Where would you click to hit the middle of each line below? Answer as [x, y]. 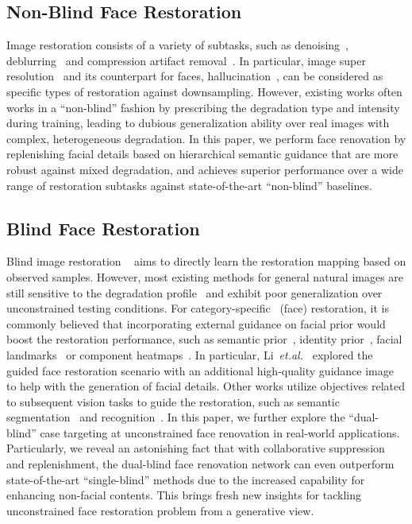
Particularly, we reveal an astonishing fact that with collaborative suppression [196, 448]
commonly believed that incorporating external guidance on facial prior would [196, 323]
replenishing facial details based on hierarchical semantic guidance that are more [202, 154]
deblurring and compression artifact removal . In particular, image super [186, 60]
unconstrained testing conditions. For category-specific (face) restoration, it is [198, 308]
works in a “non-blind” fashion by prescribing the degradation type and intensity [203, 107]
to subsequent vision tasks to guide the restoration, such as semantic [173, 401]
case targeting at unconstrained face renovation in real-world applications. [220, 432]
